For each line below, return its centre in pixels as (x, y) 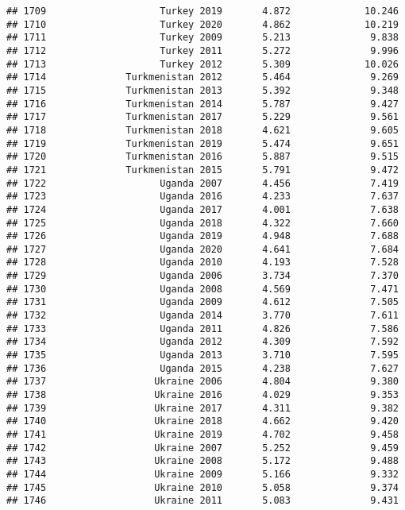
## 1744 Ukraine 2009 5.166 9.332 (202, 474)
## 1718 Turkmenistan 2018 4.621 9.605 (202, 130)
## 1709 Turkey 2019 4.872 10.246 (202, 11)
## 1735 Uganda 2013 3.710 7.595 (202, 355)
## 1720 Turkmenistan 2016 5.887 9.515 (202, 157)
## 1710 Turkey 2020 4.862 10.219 (202, 24)
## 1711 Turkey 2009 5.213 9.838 (202, 38)
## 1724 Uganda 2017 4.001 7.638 (202, 209)
